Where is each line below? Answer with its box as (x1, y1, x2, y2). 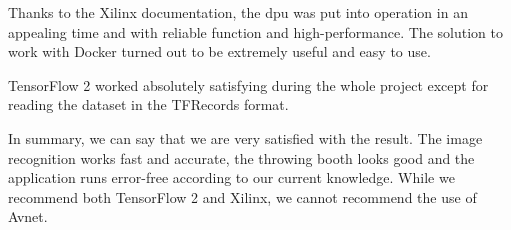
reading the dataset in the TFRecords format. (8, 94, 289, 115)
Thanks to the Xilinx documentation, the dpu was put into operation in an (8, 2, 468, 22)
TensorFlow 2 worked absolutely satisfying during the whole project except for (8, 74, 489, 95)
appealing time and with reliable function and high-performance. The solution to (8, 21, 503, 42)
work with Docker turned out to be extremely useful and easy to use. (8, 41, 431, 62)
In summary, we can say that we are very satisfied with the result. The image (8, 127, 483, 148)
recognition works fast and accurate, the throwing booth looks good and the (8, 147, 475, 168)
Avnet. (8, 206, 48, 227)
